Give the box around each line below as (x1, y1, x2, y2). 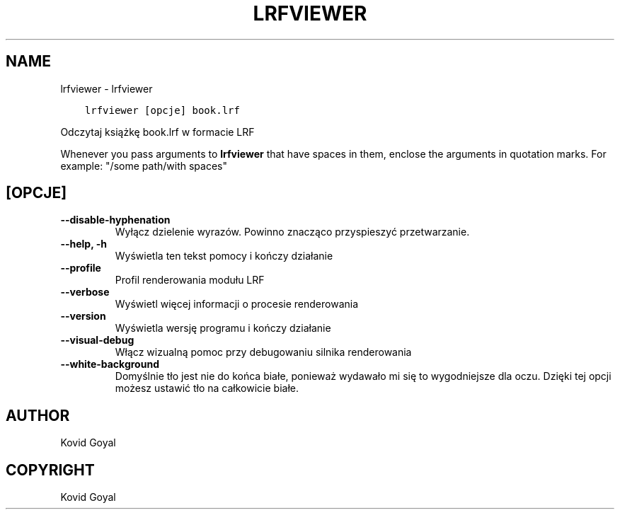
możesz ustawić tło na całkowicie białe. (115, 382, 299, 395)
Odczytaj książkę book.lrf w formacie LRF (60, 125, 255, 138)
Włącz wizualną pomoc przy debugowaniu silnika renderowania (115, 346, 412, 359)
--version (60, 310, 106, 323)
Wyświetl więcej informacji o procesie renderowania (115, 298, 359, 311)
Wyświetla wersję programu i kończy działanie (115, 322, 331, 335)
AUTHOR (6, 406, 70, 424)
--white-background (60, 358, 159, 371)
